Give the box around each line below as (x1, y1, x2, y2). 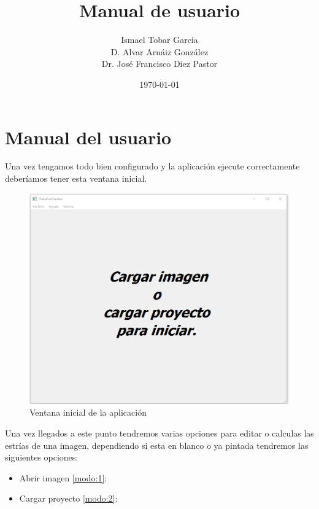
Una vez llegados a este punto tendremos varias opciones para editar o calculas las (5, 427, 314, 439)
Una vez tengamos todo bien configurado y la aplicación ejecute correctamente (5, 160, 300, 173)
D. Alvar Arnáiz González (110, 45, 209, 58)
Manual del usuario (5, 124, 172, 149)
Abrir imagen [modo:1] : (19, 471, 107, 484)
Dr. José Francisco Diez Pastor (101, 57, 218, 70)
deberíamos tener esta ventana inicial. (5, 172, 147, 185)
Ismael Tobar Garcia (121, 33, 198, 46)
